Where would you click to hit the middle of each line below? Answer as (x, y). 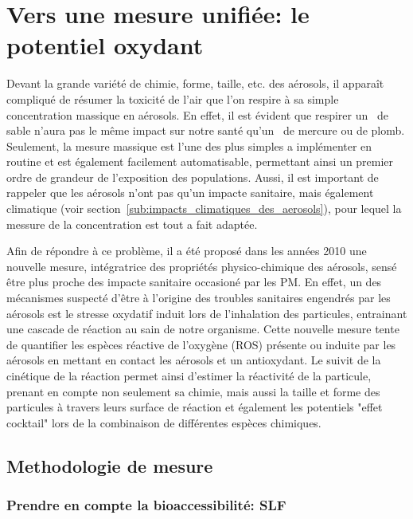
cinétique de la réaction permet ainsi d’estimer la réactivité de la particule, (189, 375)
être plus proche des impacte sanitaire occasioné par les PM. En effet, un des (194, 282)
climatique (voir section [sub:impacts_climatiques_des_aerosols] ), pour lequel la (204, 208)
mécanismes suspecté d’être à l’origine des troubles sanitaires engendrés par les (199, 298)
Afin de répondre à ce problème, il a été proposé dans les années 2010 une (187, 251)
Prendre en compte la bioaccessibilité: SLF (146, 505)
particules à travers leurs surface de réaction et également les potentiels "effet (195, 407)
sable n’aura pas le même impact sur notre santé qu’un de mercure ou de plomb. (206, 130)
